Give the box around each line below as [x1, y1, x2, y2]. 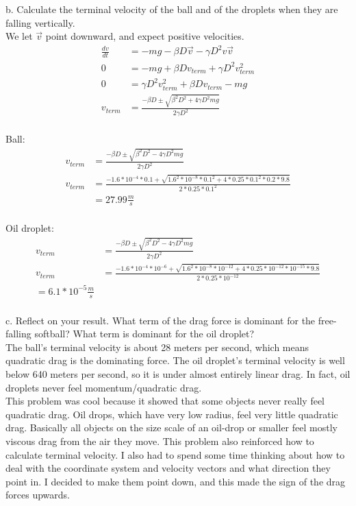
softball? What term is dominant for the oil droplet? [34, 326, 255, 341]
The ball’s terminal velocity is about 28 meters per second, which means [5, 339, 309, 354]
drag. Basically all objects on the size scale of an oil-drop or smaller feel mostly [5, 420, 338, 435]
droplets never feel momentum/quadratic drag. [5, 380, 202, 394]
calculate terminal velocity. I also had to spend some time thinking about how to [5, 447, 345, 461]
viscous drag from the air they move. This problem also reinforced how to [5, 433, 314, 448]
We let [5, 29, 33, 43]
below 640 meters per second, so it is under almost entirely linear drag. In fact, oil [5, 366, 351, 381]
